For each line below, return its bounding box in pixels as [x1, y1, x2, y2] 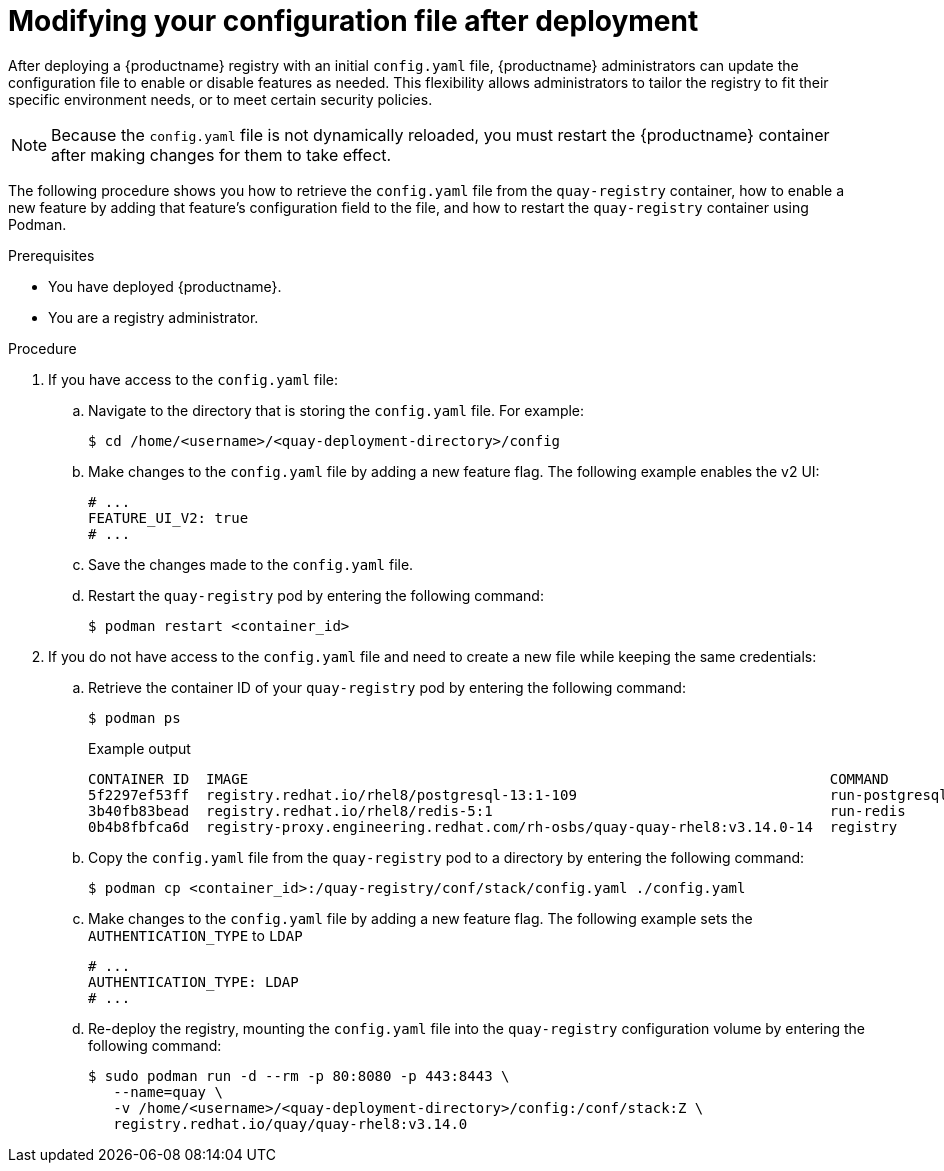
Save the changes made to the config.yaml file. [88, 555, 414, 573]
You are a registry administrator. [48, 308, 259, 326]
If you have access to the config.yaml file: [48, 370, 339, 388]
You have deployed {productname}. [48, 277, 282, 295]
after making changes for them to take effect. [51, 144, 392, 165]
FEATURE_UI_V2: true [88, 509, 249, 526]
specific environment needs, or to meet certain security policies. [8, 90, 433, 108]
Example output [88, 739, 191, 757]
